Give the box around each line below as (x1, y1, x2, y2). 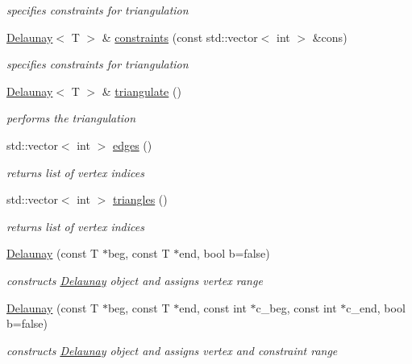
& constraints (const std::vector (102, 28, 258, 45)
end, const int (179, 299, 247, 316)
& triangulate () (102, 82, 181, 99)
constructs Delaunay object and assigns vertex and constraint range (6, 341, 338, 358)
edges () (112, 136, 152, 153)
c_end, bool (346, 299, 406, 316)
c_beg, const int (256, 299, 337, 316)
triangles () (112, 191, 168, 208)
